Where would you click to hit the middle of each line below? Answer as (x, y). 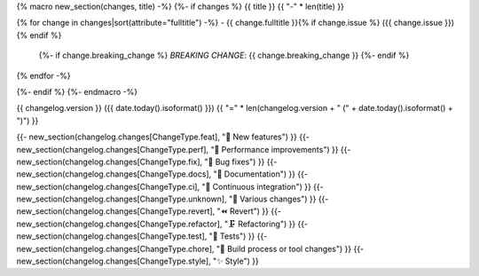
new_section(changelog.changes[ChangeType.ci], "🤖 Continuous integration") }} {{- (170, 186)
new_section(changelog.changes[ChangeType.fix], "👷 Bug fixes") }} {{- (147, 162)
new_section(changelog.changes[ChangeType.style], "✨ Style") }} (137, 261)
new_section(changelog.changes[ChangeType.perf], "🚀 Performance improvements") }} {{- (184, 149)
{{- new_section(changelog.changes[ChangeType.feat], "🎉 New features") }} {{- (163, 137)
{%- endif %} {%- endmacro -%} (77, 91)
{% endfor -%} (43, 75)
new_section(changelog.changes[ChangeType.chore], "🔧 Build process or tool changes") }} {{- (190, 248)
